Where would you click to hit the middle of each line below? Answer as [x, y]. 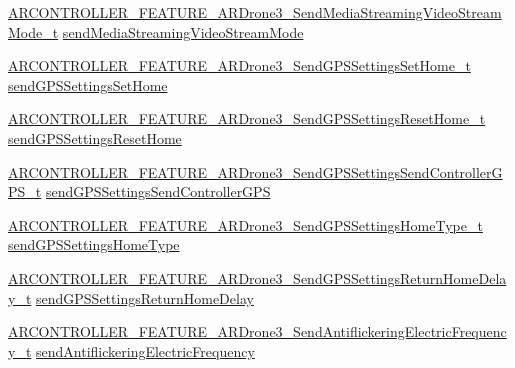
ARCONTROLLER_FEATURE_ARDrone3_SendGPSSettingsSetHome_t [239, 65]
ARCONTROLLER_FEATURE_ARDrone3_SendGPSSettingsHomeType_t [245, 224]
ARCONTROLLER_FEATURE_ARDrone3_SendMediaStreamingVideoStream [255, 12]
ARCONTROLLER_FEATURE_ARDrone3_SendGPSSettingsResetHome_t [247, 118]
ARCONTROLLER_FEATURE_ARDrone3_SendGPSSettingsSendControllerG [255, 171]
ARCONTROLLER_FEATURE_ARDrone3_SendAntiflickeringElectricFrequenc [257, 331]
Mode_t [33, 31]
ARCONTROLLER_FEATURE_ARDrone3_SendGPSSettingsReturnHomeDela [257, 277]
